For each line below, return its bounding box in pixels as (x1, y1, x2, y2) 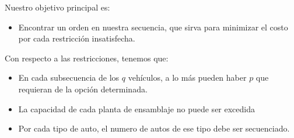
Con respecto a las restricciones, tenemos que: (5, 51, 169, 64)
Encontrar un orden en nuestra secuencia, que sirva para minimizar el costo (18, 20, 288, 33)
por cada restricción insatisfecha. (18, 32, 135, 44)
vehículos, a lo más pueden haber (128, 71, 247, 84)
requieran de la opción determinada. (18, 82, 148, 95)
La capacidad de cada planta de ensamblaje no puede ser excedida (18, 102, 255, 115)
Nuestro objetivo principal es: (5, 1, 110, 13)
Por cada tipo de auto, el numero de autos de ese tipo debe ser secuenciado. (18, 122, 290, 134)
